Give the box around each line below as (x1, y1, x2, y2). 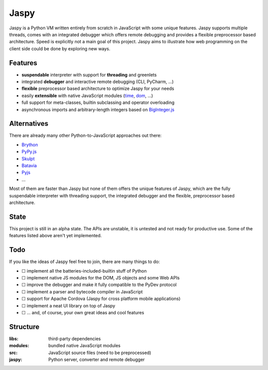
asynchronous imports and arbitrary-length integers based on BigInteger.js (21, 106, 175, 112)
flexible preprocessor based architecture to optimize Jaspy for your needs (21, 86, 175, 92)
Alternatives (9, 119, 49, 128)
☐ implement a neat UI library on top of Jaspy (21, 302, 115, 308)
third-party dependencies (48, 336, 101, 342)
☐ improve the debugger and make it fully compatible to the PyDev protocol (21, 281, 177, 288)
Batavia (21, 163, 37, 169)
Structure (9, 322, 40, 331)
